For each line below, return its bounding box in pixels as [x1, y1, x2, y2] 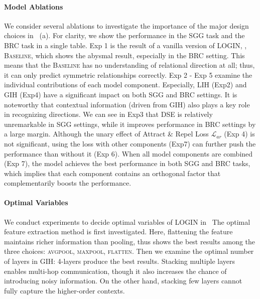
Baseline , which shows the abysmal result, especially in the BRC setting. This [4, 50, 245, 60]
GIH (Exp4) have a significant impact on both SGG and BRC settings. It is [4, 89, 237, 99]
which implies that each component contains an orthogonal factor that [4, 168, 221, 178]
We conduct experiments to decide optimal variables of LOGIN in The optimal [4, 216, 250, 227]
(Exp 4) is [224, 128, 255, 139]
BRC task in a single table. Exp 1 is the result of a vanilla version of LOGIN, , [4, 40, 247, 50]
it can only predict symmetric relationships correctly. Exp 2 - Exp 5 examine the [4, 69, 252, 80]
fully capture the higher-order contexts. [4, 285, 125, 295]
